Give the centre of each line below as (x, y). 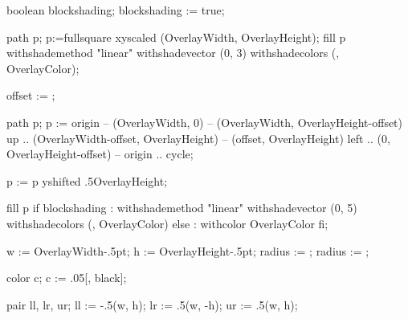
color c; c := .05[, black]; (67, 278)
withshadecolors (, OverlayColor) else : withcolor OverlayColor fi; (167, 223)
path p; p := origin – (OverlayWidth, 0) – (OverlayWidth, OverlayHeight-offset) (205, 122)
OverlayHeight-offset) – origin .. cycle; (100, 154)
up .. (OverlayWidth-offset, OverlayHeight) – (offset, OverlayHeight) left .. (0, (198, 138)
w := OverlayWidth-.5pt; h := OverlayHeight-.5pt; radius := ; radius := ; (188, 250)
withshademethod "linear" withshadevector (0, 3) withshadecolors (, (173, 53)
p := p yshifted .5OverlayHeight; (87, 180)
